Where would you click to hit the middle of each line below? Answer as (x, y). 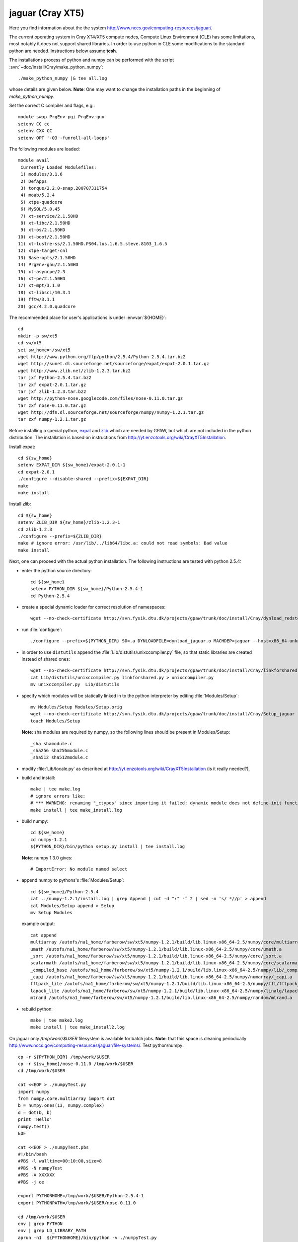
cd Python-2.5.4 (50, 596)
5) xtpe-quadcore (42, 202)
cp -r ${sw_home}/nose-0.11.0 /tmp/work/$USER (76, 1064)
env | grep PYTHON (40, 1224)
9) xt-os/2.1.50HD (43, 230)
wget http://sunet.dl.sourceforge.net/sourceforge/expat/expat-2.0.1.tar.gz (114, 364)
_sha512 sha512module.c (59, 757)
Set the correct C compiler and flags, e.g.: (52, 106)
